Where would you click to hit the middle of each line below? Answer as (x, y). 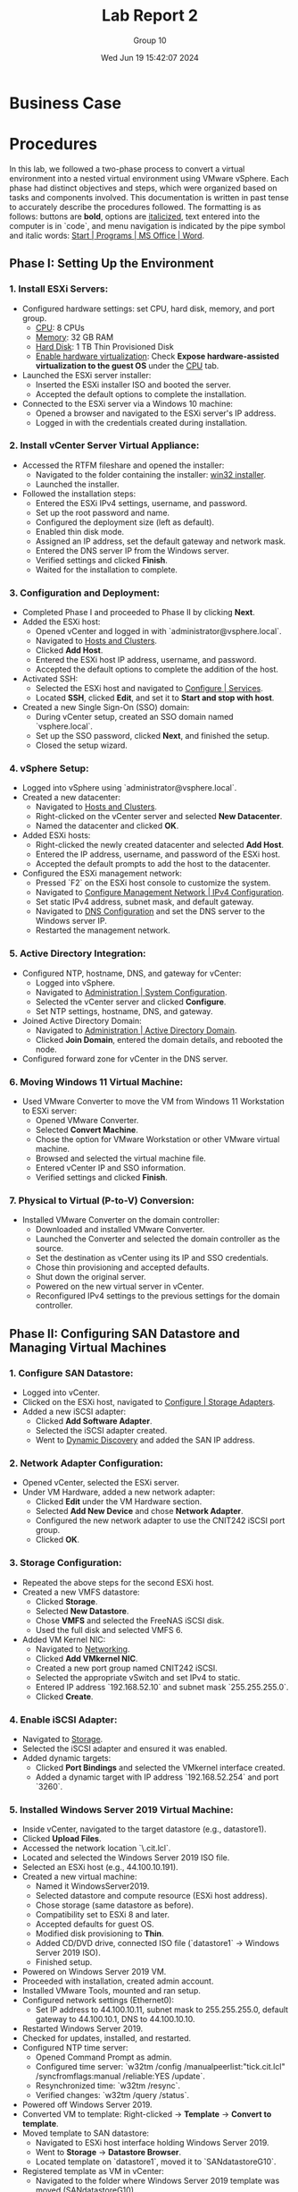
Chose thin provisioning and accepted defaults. (122, 1267)
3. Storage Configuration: (66, 1563)
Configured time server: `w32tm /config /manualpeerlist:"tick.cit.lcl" (160, 2067)
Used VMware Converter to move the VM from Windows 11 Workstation (153, 1102)
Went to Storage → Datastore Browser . (108, 2153)
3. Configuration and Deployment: (85, 593)
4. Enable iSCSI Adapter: (63, 1720)
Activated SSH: (50, 679)
